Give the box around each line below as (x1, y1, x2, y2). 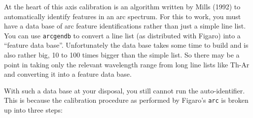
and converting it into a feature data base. (4, 69, 132, 79)
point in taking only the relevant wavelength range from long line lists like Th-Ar (4, 59, 250, 69)
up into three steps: (4, 105, 63, 115)
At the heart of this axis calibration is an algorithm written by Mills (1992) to (4, 1, 241, 11)
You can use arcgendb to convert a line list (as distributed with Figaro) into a (4, 30, 241, 40)
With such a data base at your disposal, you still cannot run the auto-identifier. (4, 85, 245, 95)
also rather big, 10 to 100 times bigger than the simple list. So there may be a (4, 50, 240, 60)
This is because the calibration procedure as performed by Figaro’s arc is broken (4, 95, 249, 105)
